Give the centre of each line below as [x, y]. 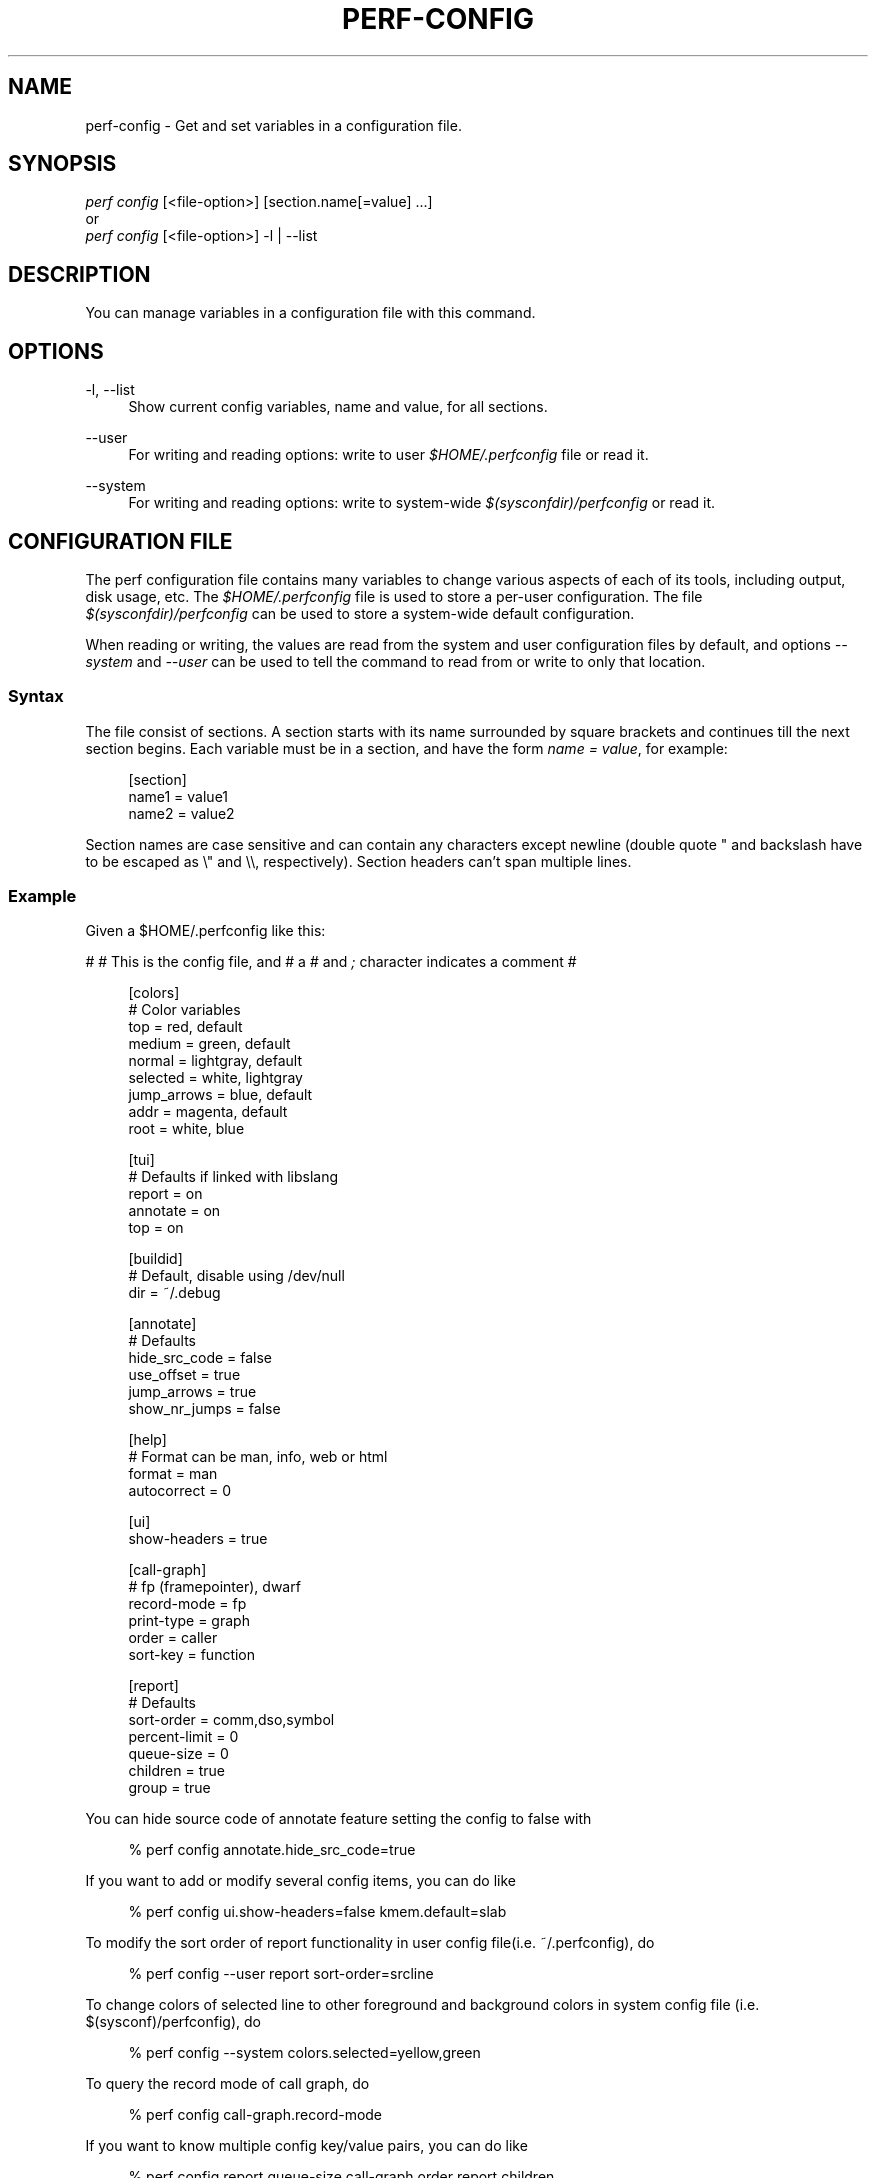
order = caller [173, 1638]
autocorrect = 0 [179, 1491]
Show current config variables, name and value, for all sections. [338, 407]
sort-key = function [192, 1655]
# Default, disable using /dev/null [236, 1276]
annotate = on [174, 1211]
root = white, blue [186, 1129]
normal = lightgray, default [215, 1061]
